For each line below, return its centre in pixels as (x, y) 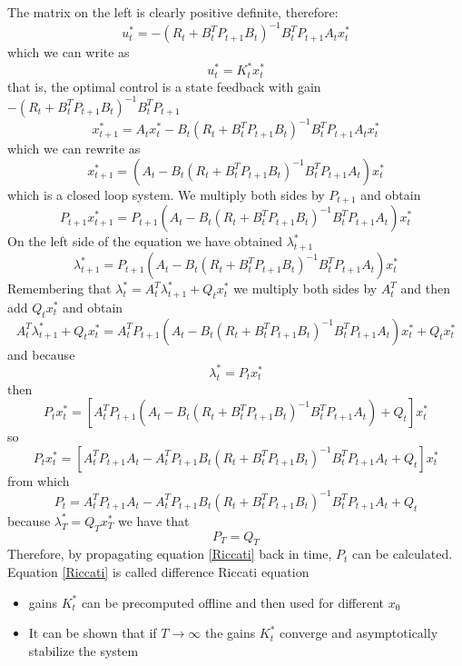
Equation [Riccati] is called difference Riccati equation (158, 572)
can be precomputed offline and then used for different (232, 602)
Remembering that (59, 288)
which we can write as (69, 52)
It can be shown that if (93, 633)
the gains (230, 633)
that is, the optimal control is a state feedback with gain (164, 86)
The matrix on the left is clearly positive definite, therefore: (173, 12)
